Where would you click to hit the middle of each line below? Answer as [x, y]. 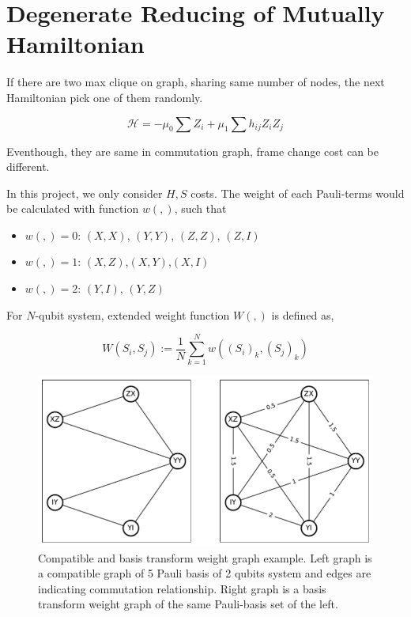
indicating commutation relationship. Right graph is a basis [182, 588]
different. [28, 167]
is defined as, [303, 314]
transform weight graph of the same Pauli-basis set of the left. [188, 604]
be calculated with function [73, 208]
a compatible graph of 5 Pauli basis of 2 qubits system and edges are [205, 573]
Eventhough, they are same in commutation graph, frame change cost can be [193, 151]
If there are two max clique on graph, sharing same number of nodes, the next [196, 82]
